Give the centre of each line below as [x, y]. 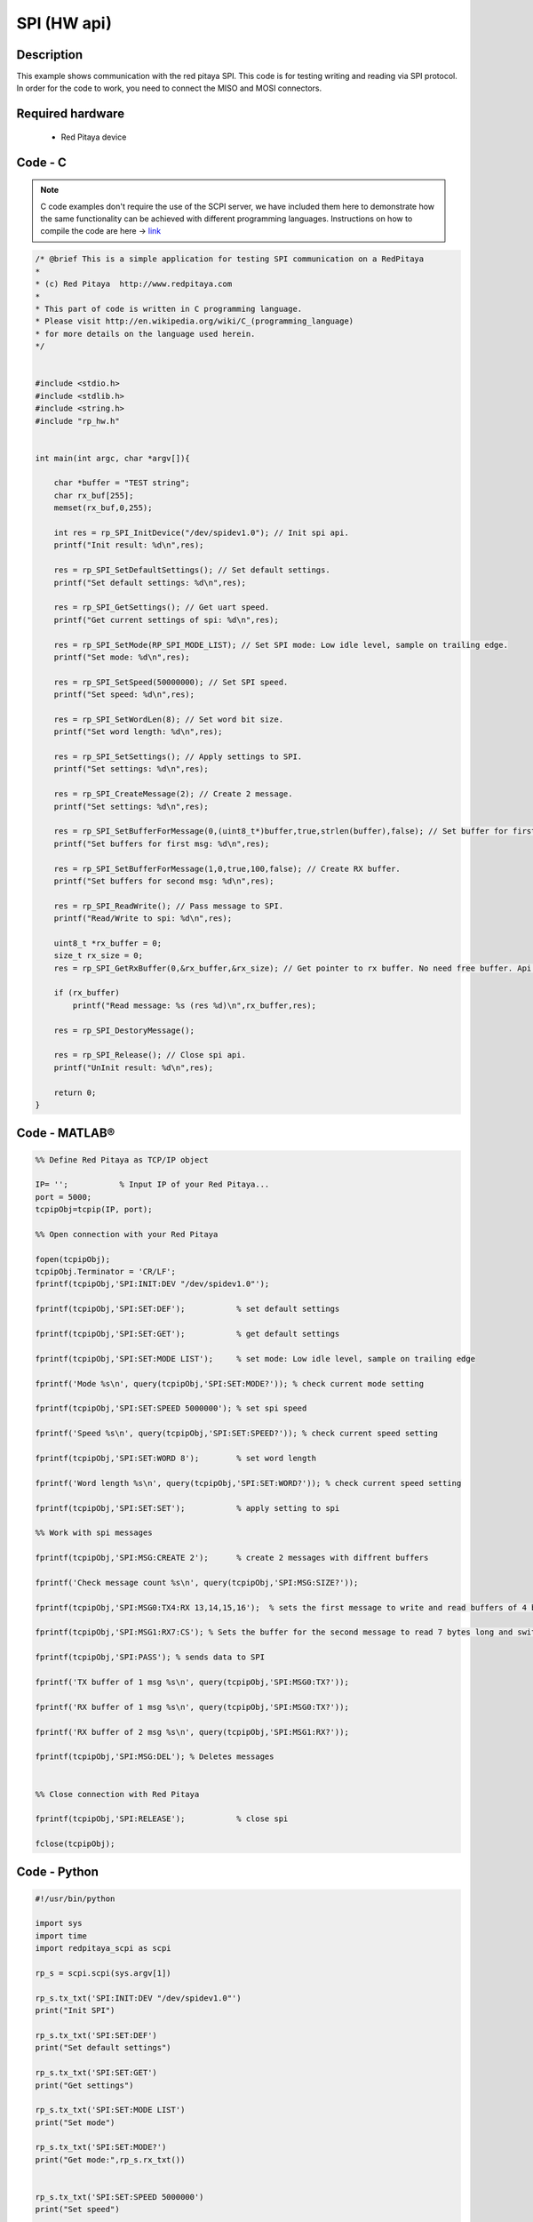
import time [61, 1936]
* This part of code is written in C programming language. [169, 308]
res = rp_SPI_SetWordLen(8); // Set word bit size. [169, 719]
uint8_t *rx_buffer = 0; [108, 943]
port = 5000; [64, 1197]
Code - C [41, 162]
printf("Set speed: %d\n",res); [124, 695]
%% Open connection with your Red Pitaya [127, 1234]
